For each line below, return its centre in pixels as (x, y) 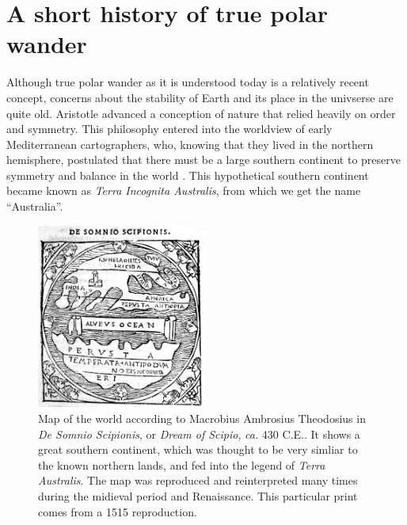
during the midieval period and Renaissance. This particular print (198, 495)
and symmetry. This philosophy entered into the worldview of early (169, 129)
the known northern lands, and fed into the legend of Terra (182, 464)
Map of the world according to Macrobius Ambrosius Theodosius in (202, 418)
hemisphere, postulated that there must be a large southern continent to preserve (203, 160)
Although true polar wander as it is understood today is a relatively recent (188, 82)
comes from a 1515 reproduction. (118, 511)
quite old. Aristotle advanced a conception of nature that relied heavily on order (201, 113)
